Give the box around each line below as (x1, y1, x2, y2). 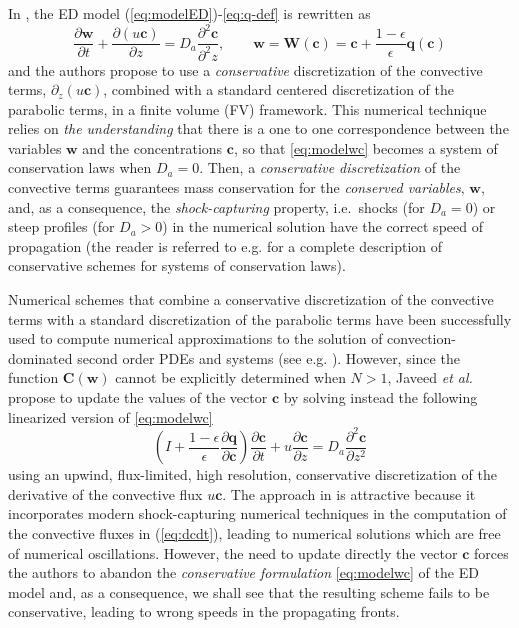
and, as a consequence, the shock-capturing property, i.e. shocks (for (8, 196, 425, 217)
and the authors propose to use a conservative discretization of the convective (8, 59, 483, 80)
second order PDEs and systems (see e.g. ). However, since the (77, 347, 460, 368)
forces (473, 542, 509, 563)
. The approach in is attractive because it (222, 483, 476, 504)
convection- (387, 328, 456, 349)
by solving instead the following (283, 387, 478, 407)
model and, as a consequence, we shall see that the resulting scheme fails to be (8, 581, 490, 602)
